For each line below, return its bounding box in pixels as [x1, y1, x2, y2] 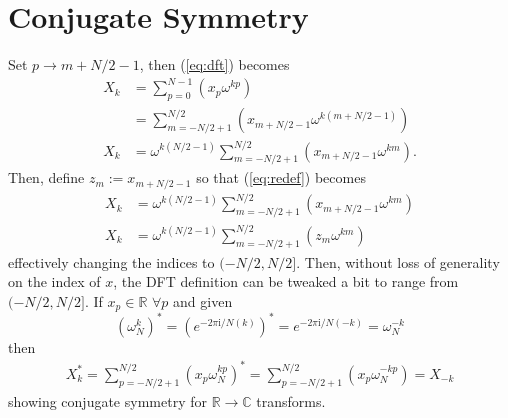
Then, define [8, 167, 85, 188]
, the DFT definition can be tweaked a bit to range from [113, 271, 459, 292]
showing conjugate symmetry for [8, 390, 207, 411]
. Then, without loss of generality [296, 251, 500, 272]
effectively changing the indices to [8, 251, 215, 272]
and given [173, 290, 233, 311]
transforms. [256, 390, 326, 411]
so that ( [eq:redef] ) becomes [196, 167, 366, 188]
